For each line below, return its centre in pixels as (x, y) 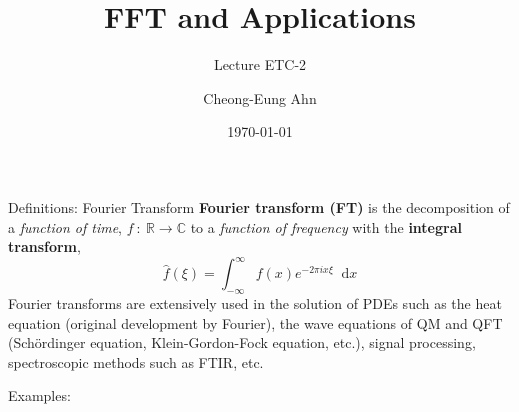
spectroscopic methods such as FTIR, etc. (136, 361)
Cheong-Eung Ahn (260, 97)
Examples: (39, 395)
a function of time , (65, 226)
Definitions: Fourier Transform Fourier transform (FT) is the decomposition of (259, 206)
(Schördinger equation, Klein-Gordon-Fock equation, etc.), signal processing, (242, 342)
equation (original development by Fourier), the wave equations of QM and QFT (255, 322)
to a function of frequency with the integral (326, 226)
